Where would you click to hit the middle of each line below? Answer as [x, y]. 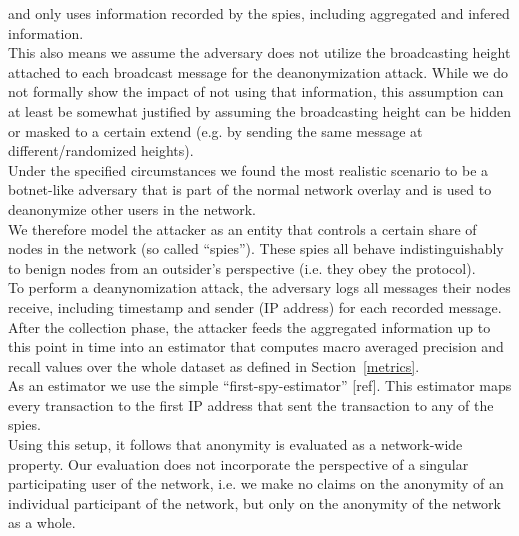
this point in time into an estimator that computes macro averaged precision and [256, 346]
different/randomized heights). [101, 150]
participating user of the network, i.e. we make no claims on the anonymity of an [256, 483]
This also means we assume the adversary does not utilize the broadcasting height [259, 52]
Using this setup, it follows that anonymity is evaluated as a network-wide [235, 444]
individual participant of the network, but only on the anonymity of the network [254, 502]
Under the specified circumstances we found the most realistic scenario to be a [248, 169]
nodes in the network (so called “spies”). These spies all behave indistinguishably [256, 248]
